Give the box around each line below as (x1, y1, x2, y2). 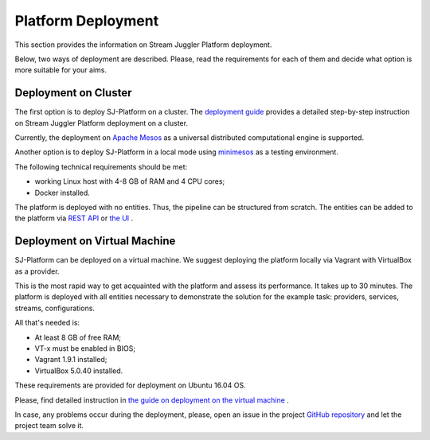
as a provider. (14, 267, 60, 276)
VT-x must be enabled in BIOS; (34, 344, 135, 353)
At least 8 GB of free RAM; (34, 333, 122, 342)
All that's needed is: (14, 318, 80, 328)
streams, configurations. (14, 303, 96, 313)
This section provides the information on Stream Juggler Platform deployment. (14, 40, 272, 49)
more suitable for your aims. (14, 65, 107, 75)
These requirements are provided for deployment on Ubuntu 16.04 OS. (14, 380, 246, 390)
